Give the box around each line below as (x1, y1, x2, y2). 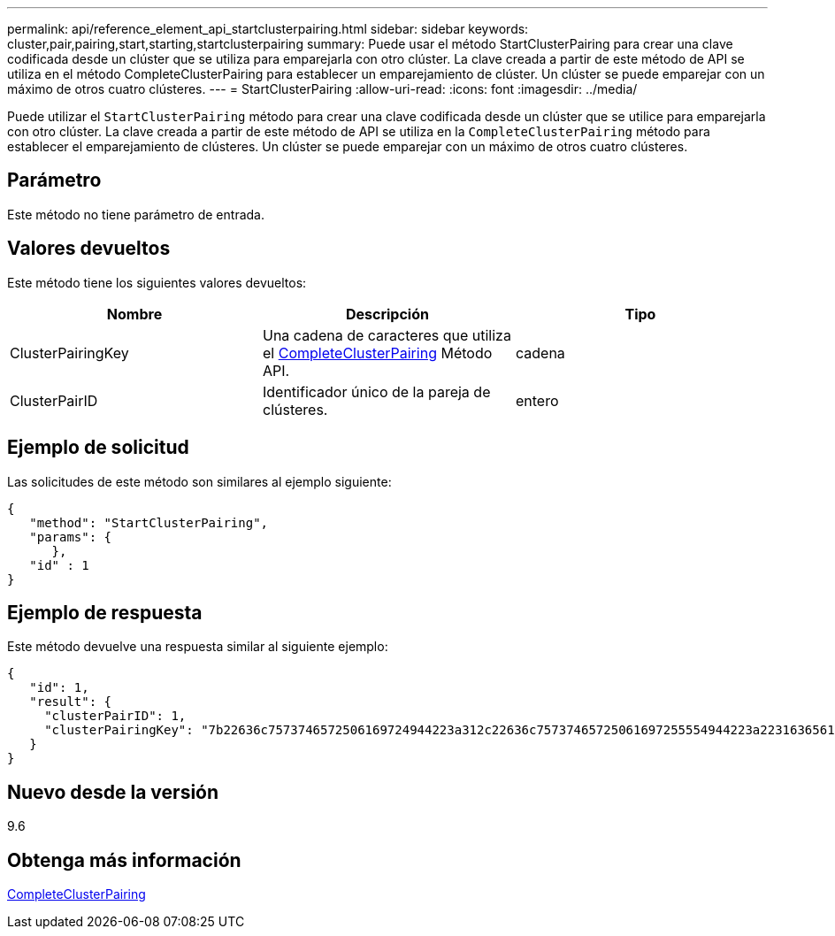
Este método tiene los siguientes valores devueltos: (7, 274, 307, 290)
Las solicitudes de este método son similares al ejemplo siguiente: (7, 473, 392, 489)
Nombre (106, 304, 163, 323)
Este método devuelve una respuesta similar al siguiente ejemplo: (7, 639, 388, 655)
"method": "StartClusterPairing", (29, 515, 269, 530)
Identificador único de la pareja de (262, 382, 491, 401)
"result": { (29, 694, 112, 710)
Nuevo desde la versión (7, 780, 219, 803)
